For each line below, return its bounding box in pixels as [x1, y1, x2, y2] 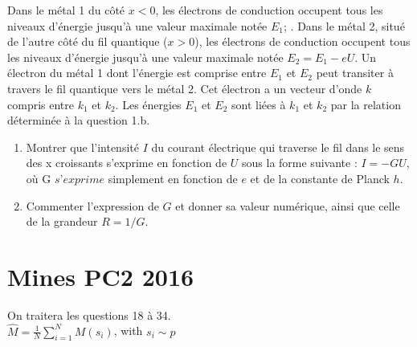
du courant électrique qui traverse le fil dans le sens [151, 138, 405, 155]
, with [113, 322, 143, 339]
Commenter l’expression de [26, 197, 159, 214]
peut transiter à [316, 64, 394, 81]
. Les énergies [115, 96, 182, 112]
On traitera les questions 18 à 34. [7, 306, 171, 323]
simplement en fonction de [108, 169, 238, 186]
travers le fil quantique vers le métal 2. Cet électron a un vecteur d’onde [7, 80, 362, 96]
